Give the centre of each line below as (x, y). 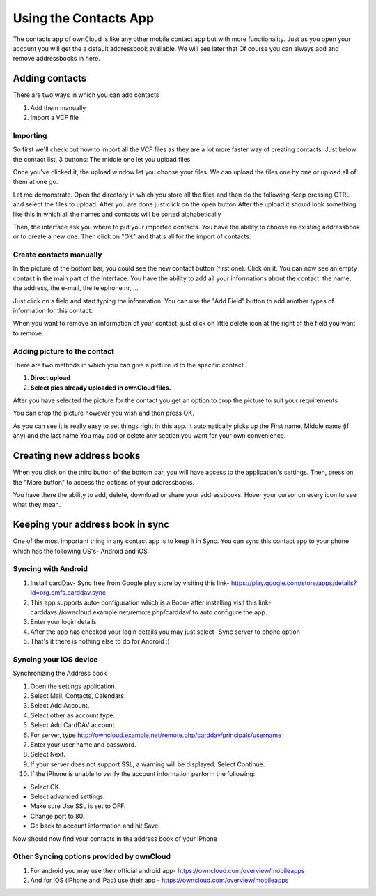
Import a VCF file (55, 118)
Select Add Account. (60, 706)
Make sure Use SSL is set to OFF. (78, 806)
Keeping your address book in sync (91, 525)
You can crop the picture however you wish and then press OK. (103, 413)
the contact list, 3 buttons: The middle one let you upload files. (103, 159)
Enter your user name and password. (83, 744)
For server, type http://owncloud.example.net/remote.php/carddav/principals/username (156, 735)
